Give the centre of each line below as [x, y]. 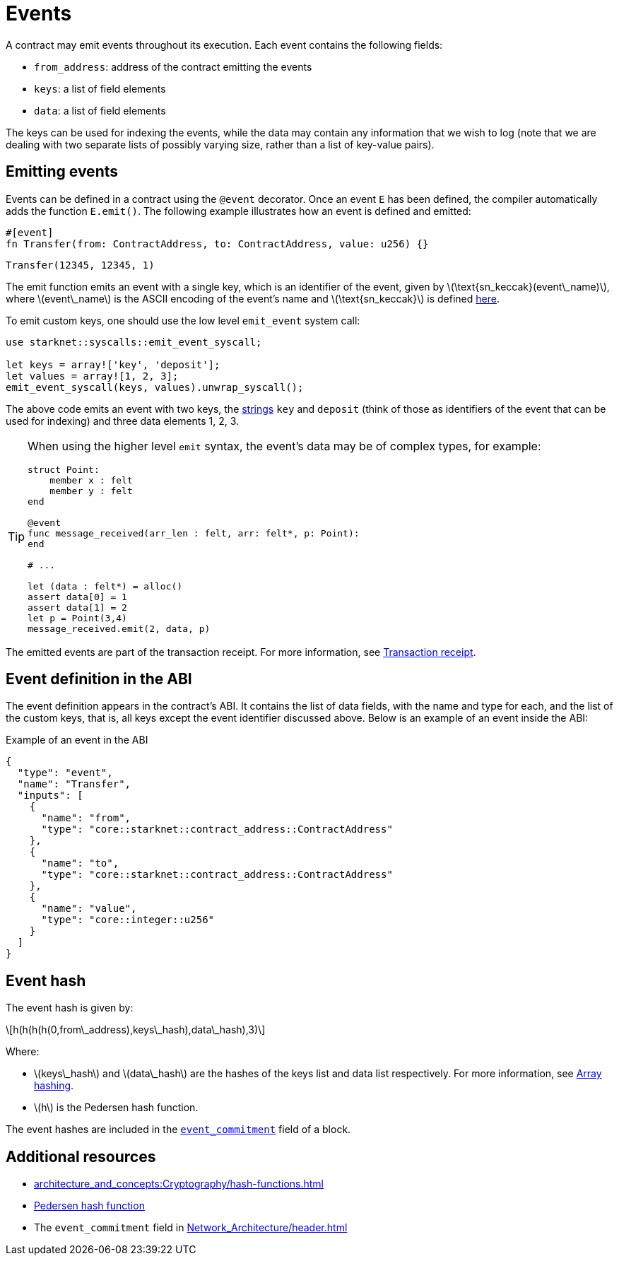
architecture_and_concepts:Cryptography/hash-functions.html [179, 1184]
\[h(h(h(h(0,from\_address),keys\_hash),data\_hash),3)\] [136, 1030]
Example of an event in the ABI [77, 740]
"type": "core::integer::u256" [128, 920]
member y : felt [91, 491]
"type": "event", [65, 773]
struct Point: [64, 469]
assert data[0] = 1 [77, 597]
